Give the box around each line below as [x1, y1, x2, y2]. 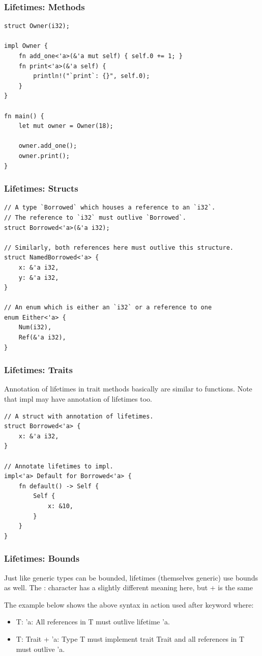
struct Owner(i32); [4, 22, 70, 30]
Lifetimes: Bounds [4, 552, 80, 565]
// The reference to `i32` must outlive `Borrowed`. [4, 214, 186, 221]
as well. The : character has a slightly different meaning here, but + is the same [4, 582, 253, 593]
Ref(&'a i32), [18, 334, 66, 342]
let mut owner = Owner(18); [18, 122, 113, 130]
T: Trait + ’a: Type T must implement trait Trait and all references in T [16, 633, 245, 644]
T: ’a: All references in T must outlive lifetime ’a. [16, 616, 170, 627]
